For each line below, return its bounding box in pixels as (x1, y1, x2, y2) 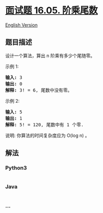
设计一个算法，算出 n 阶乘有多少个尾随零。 (5, 52, 95, 59)
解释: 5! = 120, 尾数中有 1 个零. (5, 122, 84, 128)
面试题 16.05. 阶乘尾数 (5, 5, 98, 16)
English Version (5, 21, 38, 28)
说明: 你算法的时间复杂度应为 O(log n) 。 (5, 132, 90, 138)
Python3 (5, 164, 27, 172)
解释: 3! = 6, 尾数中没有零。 (5, 87, 73, 93)
